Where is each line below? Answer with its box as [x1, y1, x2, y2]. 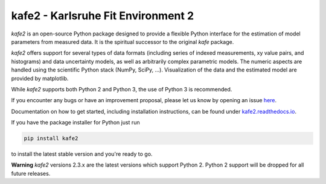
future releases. [11, 170, 51, 177]
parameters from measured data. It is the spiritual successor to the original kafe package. [11, 38, 234, 45]
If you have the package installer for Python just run [11, 119, 140, 126]
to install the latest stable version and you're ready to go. [11, 150, 153, 158]
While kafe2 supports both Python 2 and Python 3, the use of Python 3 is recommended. [11, 85, 232, 93]
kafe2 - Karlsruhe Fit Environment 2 [11, 9, 194, 22]
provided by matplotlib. [11, 75, 69, 82]
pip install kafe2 [24, 135, 78, 142]
